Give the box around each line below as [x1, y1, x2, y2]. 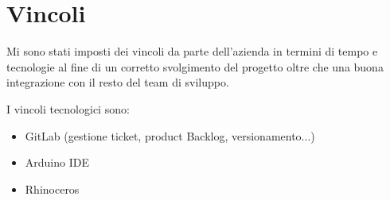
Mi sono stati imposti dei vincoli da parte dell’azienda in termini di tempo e [6, 43, 378, 60]
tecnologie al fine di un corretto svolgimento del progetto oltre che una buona [6, 58, 384, 75]
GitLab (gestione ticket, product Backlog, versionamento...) [25, 127, 315, 144]
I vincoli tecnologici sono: [6, 100, 130, 117]
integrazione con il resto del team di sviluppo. [6, 74, 229, 90]
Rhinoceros [25, 180, 80, 197]
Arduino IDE [25, 154, 89, 171]
